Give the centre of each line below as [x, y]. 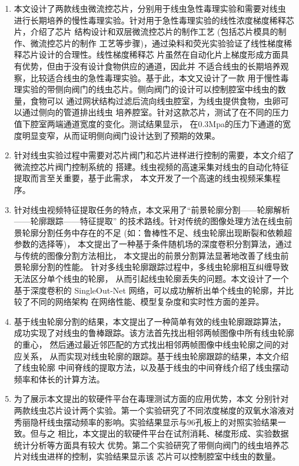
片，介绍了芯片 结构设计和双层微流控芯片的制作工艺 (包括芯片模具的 [146, 31]
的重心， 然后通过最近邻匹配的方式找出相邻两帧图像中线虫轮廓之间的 [147, 344]
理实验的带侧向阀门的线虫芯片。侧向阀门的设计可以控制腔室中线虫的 [146, 89]
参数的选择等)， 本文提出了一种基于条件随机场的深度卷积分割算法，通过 [153, 244]
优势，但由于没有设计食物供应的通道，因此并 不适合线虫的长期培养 [151, 66]
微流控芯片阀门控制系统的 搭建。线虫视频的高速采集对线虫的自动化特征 [151, 166]
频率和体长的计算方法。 [59, 379]
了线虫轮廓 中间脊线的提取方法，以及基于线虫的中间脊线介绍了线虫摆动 [151, 367]
